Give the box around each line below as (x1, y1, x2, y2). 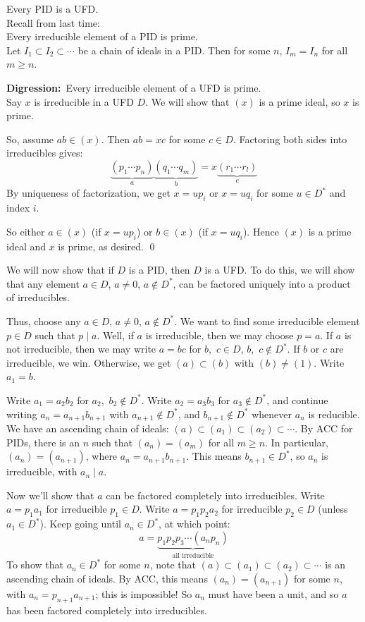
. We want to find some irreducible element (174, 313, 360, 328)
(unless (318, 501, 348, 516)
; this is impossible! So (95, 586, 192, 601)
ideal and (6, 238, 47, 253)
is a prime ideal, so (259, 94, 340, 109)
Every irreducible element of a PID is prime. (6, 29, 198, 44)
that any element (6, 276, 80, 291)
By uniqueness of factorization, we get (6, 185, 171, 200)
